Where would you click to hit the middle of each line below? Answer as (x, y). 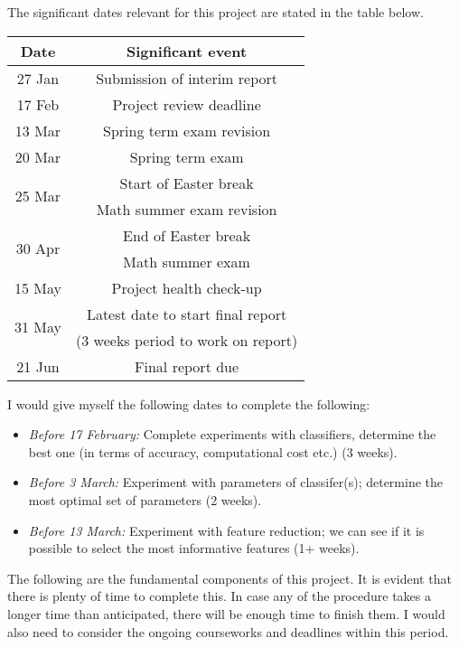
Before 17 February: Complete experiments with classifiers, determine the (232, 434)
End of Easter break (187, 235)
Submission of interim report (187, 78)
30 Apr (38, 248)
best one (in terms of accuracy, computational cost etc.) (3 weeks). (213, 451)
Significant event (187, 51)
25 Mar (38, 196)
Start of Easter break (187, 183)
